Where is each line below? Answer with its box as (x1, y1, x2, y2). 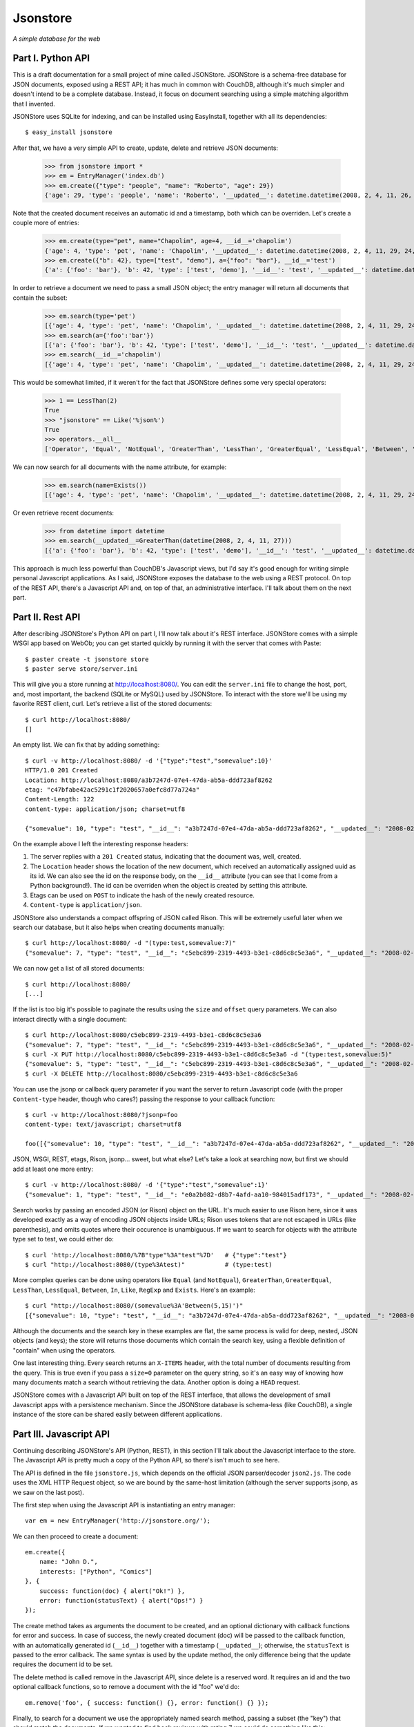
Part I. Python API (12, 53, 90, 64)
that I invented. (12, 99, 55, 108)
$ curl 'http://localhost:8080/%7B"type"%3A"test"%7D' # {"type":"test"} (25, 1251, 287, 1259)
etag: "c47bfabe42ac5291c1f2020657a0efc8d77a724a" (25, 785, 200, 794)
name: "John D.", (39, 1558, 98, 1566)
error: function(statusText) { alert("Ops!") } (39, 1596, 204, 1605)
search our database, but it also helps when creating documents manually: (12, 923, 225, 932)
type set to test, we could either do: (12, 1235, 114, 1243)
